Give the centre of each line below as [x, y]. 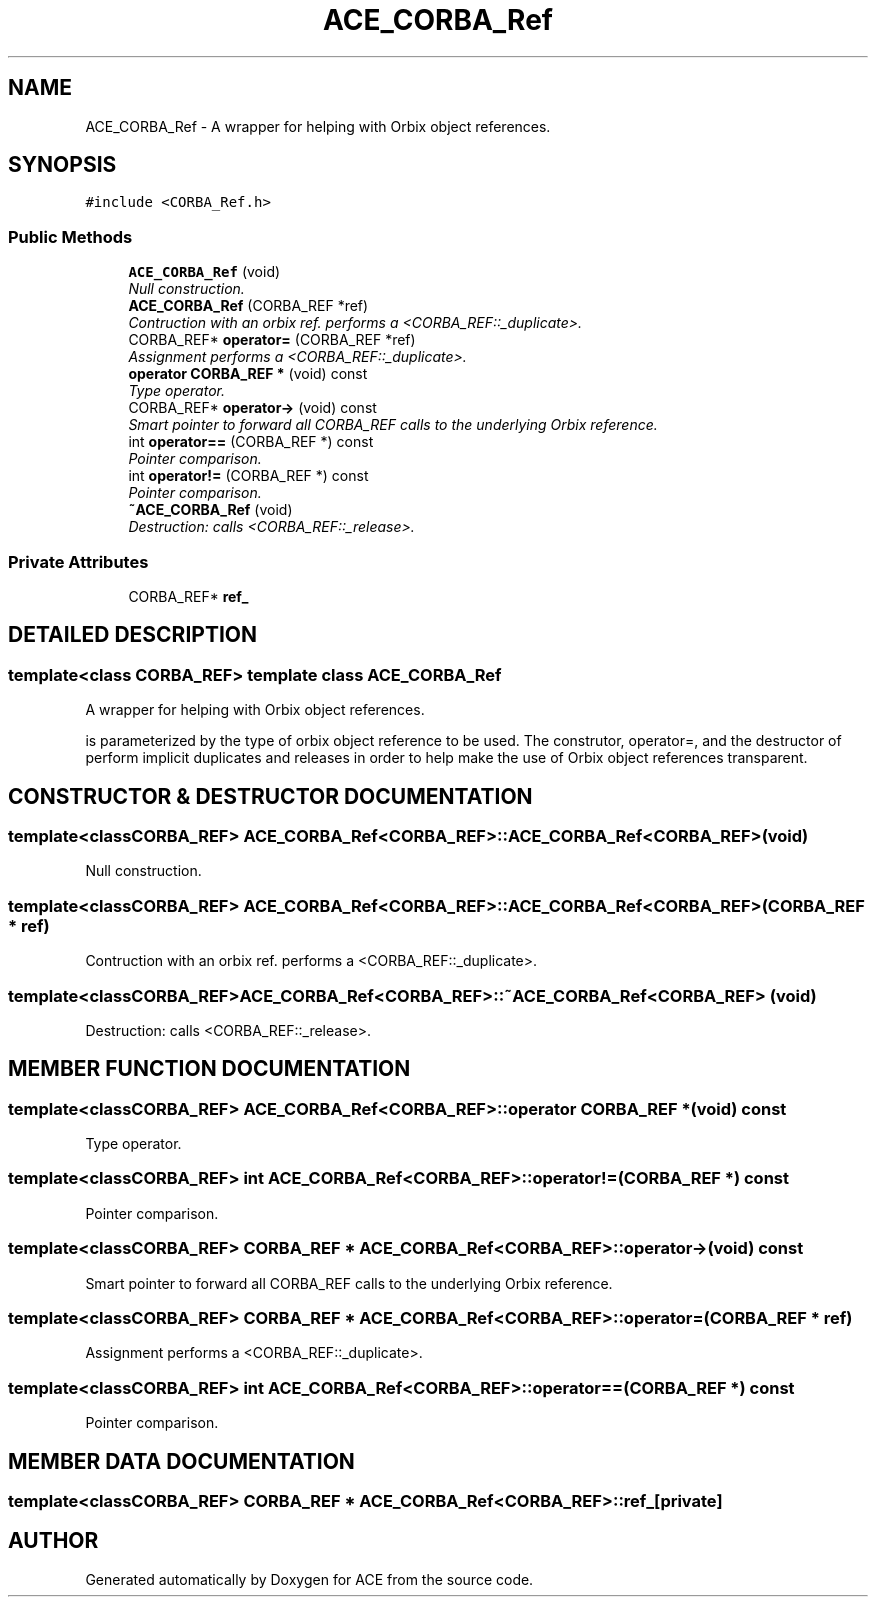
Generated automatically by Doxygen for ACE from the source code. [309, 1579]
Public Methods [70, 236]
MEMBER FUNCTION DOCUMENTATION [209, 1069]
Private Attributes [78, 561]
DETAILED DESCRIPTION [133, 635]
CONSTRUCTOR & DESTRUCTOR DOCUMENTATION [270, 796]
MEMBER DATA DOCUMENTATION [181, 1461]
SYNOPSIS [62, 165]
